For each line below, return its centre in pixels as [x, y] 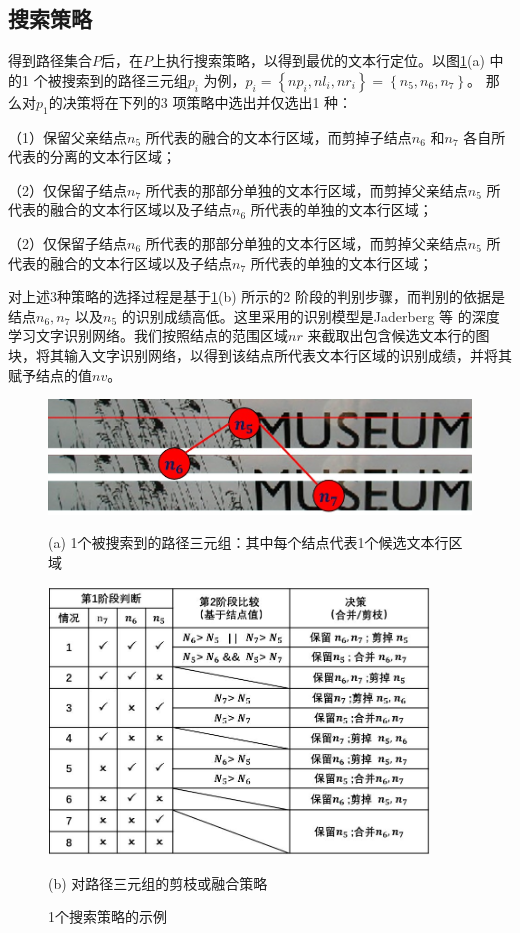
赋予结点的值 [50, 374]
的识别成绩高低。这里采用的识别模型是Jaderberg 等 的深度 [310, 315]
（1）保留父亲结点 [67, 136]
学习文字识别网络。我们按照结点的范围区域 [148, 335]
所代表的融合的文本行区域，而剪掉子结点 [278, 136]
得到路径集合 [50, 60]
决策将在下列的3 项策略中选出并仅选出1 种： [207, 101]
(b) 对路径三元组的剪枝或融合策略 [158, 882]
